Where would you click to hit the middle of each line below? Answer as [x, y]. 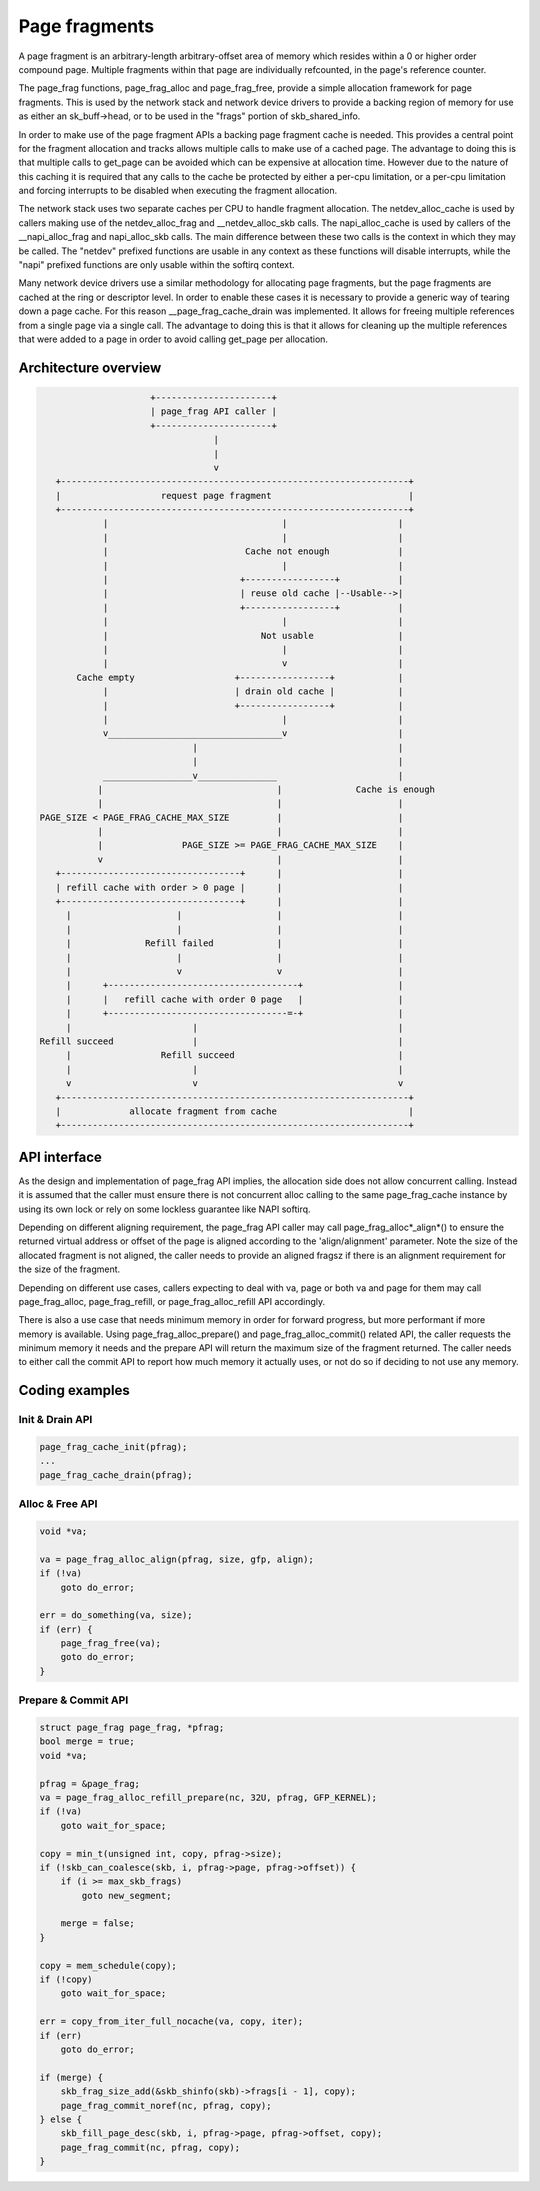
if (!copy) [66, 1979]
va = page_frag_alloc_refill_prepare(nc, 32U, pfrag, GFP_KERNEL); [208, 1797]
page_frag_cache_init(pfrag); [113, 1447]
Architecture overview [90, 367]
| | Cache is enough [266, 789]
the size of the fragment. [69, 1269]
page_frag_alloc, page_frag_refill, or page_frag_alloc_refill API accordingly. [172, 1301]
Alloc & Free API [58, 1504]
